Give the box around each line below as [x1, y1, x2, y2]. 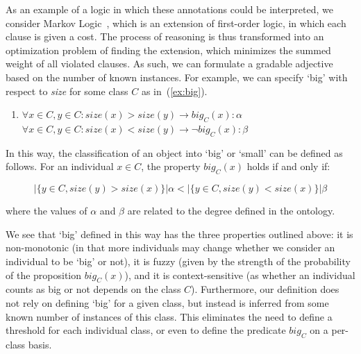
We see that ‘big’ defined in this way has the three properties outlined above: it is [6, 226, 353, 241]
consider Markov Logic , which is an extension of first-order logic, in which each [6, 15, 346, 30]
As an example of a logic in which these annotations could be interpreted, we [6, 2, 334, 16]
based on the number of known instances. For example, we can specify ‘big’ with [6, 69, 348, 84]
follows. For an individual [6, 159, 114, 174]
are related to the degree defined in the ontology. [127, 203, 335, 218]
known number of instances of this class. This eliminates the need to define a [6, 309, 333, 323]
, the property [141, 159, 201, 174]
